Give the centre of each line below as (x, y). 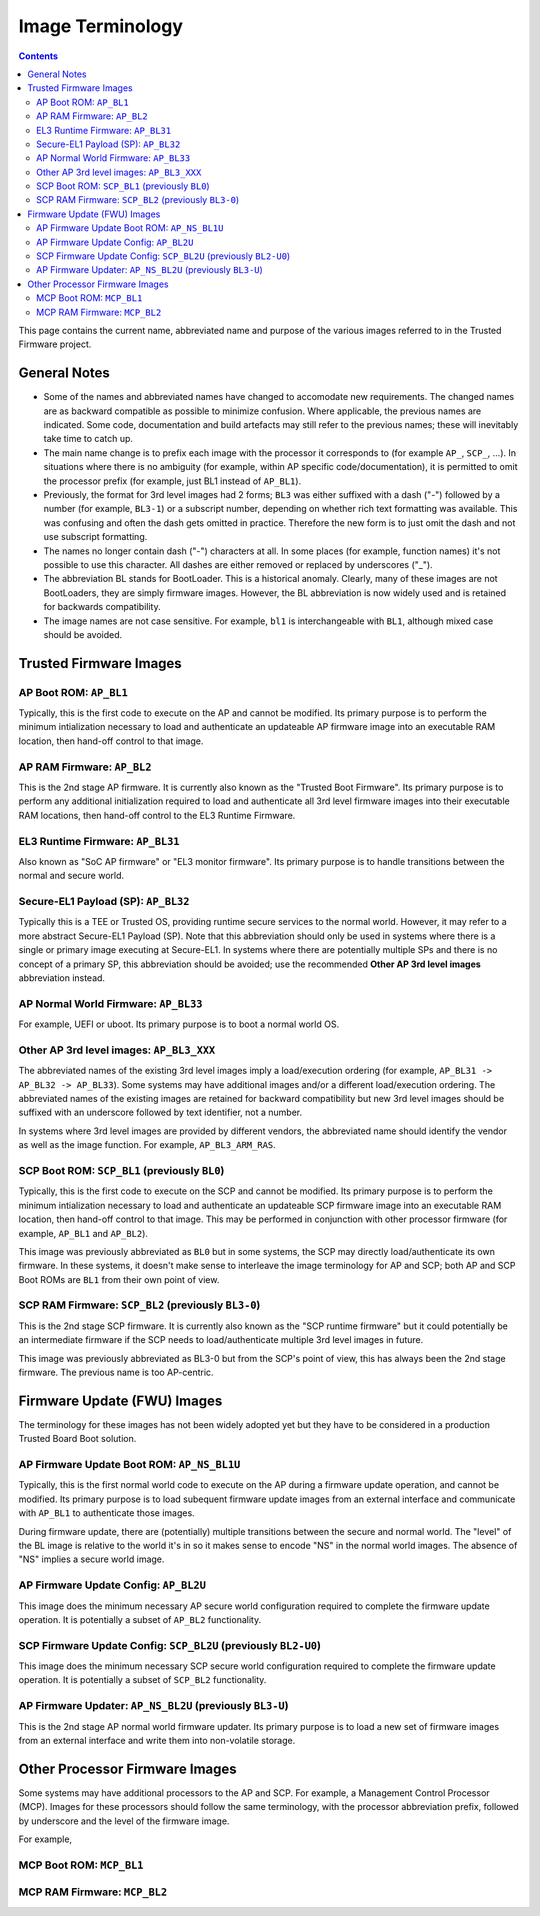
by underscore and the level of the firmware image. (124, 1821)
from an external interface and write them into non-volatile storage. (157, 1741)
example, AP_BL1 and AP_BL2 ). (83, 1233)
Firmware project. (55, 344)
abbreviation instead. (61, 978)
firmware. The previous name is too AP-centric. (116, 1372)
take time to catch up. (88, 439)
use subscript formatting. (95, 537)
